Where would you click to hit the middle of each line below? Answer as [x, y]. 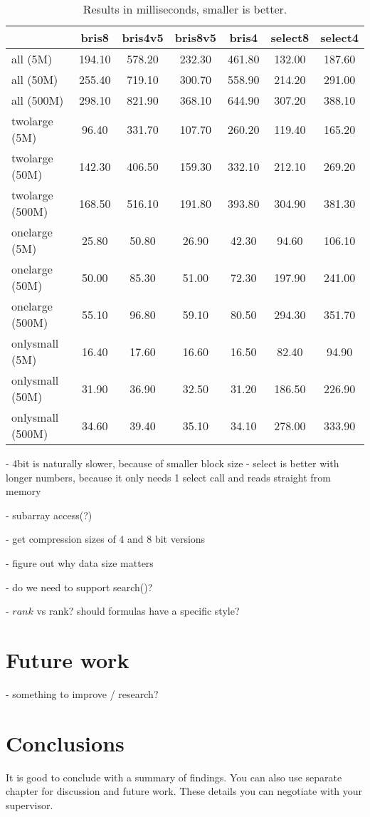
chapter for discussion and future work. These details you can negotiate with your [184, 791]
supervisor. [30, 805]
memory [23, 491]
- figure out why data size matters [80, 562]
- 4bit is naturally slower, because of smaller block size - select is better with [173, 463]
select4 [339, 37]
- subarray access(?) [49, 515]
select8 [290, 37]
